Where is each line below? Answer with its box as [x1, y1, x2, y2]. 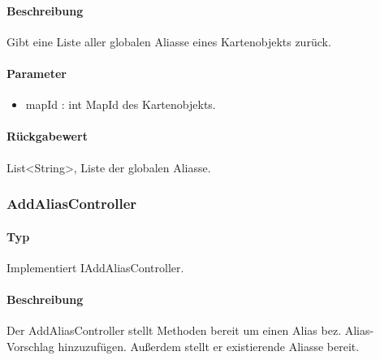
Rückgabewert [6, 128, 88, 145]
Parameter [6, 64, 67, 81]
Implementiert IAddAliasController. [6, 258, 184, 275]
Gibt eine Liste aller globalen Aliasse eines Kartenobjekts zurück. [6, 33, 331, 50]
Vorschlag [6, 337, 54, 354]
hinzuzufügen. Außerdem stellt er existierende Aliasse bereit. [58, 337, 360, 354]
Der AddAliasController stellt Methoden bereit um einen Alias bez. [6, 322, 342, 339]
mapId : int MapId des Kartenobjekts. [25, 96, 216, 113]
